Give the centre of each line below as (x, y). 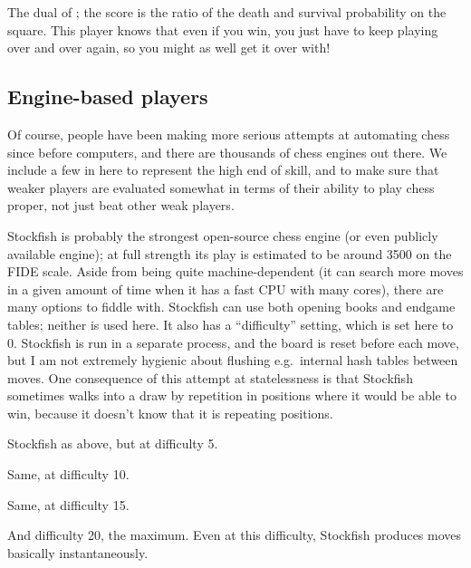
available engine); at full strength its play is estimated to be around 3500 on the (230, 253)
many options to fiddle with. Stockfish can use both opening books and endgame (231, 307)
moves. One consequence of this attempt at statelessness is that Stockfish (210, 377)
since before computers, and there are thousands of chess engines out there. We (227, 152)
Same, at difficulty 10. (68, 474)
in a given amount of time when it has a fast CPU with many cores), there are (226, 289)
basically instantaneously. (78, 552)
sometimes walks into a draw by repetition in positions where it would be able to (232, 395)
